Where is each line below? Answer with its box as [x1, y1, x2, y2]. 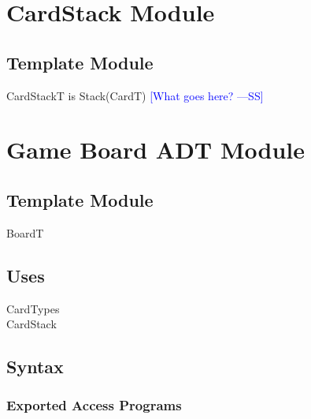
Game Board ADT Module [6, 133, 305, 166]
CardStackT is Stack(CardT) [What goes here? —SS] [6, 87, 264, 103]
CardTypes [6, 300, 60, 316]
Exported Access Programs [6, 395, 182, 415]
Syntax [6, 354, 64, 379]
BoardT [6, 224, 44, 241]
